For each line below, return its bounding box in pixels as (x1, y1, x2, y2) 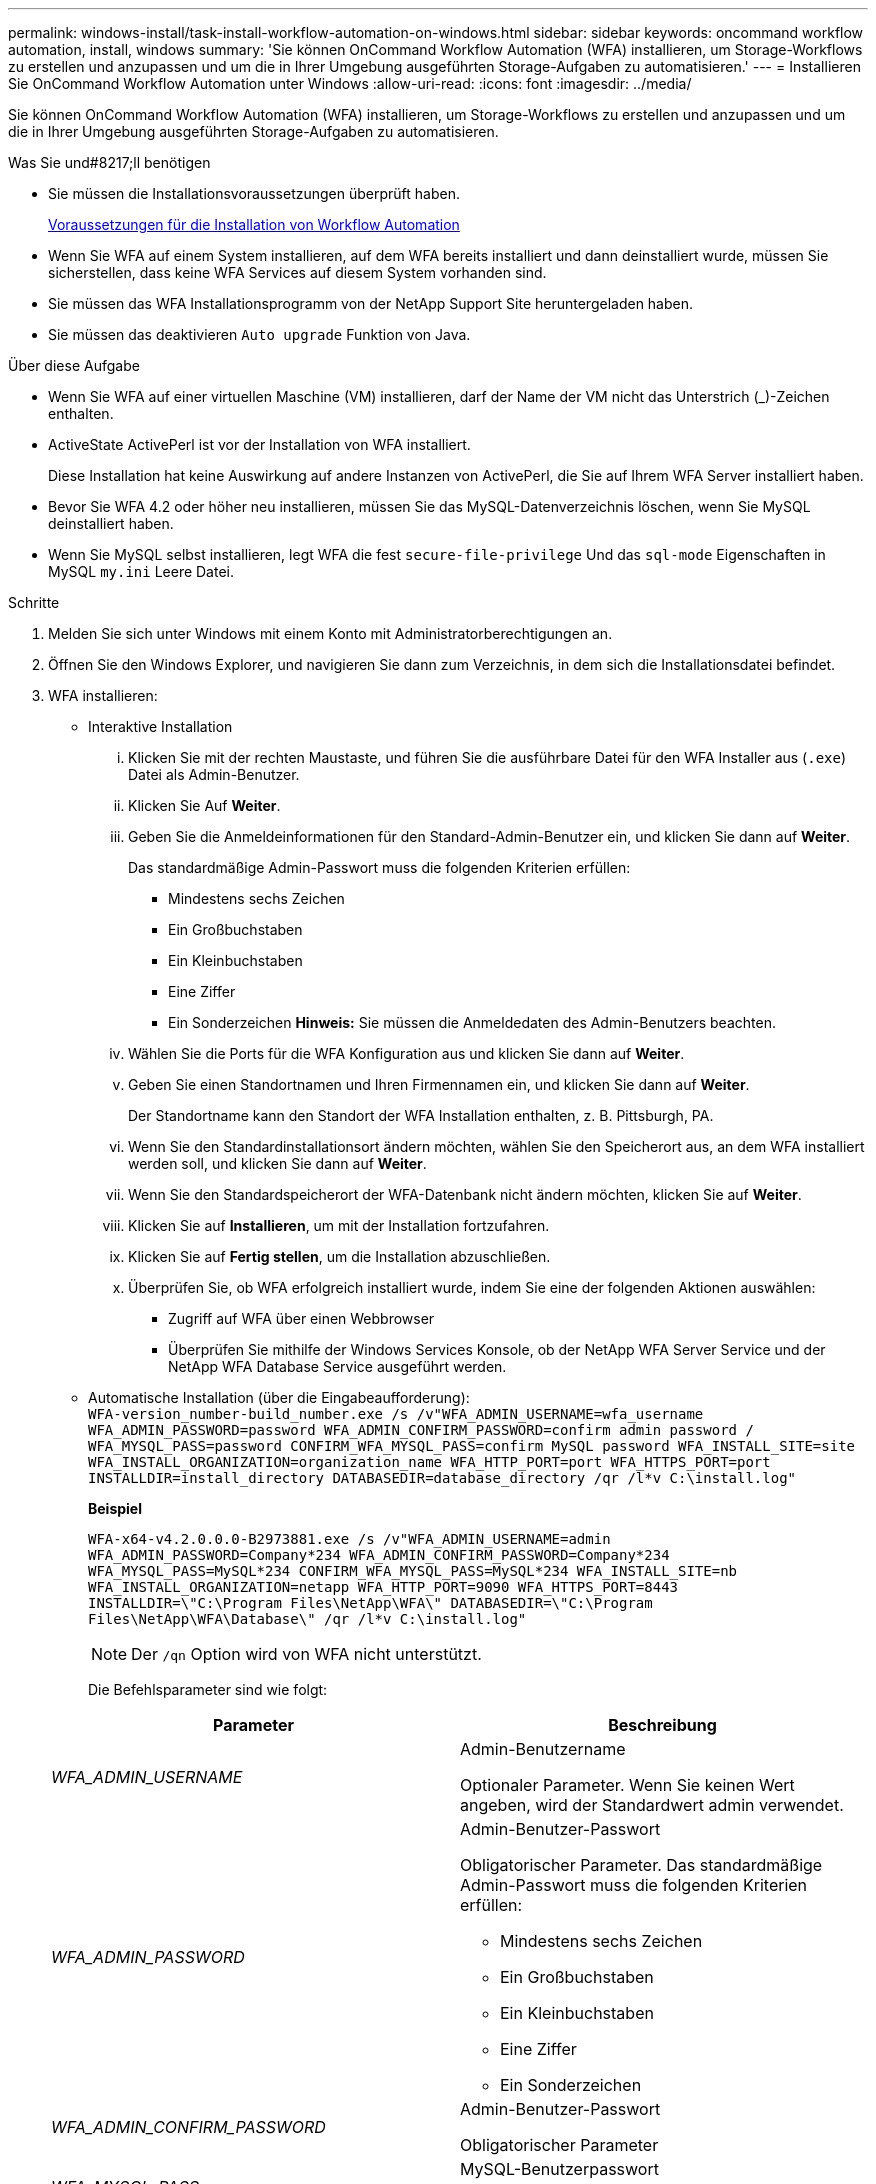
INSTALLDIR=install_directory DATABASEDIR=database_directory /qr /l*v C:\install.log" (88, 1470, 797, 1486)
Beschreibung (608, 1715, 717, 1735)
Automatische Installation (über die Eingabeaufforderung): (88, 1389, 470, 1406)
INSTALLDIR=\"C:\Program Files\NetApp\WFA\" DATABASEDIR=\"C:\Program (88, 1595, 653, 1611)
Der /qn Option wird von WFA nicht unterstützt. (131, 1644, 482, 1664)
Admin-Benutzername (460, 1739, 626, 1759)
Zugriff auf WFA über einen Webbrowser (168, 1310, 435, 1327)
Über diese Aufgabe (8, 357, 140, 374)
